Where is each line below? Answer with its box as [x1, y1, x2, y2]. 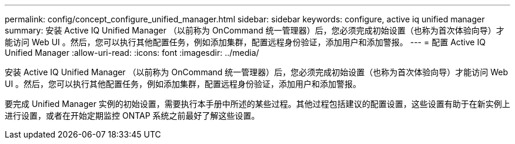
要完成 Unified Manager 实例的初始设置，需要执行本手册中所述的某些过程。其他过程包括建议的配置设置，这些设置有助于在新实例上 [5, 99, 510, 109]
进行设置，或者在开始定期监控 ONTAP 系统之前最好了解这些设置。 [5, 110, 260, 120]
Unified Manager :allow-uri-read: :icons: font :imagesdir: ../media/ [5, 48, 259, 58]
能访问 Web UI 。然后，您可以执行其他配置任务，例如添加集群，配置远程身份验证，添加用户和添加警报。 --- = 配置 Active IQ [5, 37, 486, 47]
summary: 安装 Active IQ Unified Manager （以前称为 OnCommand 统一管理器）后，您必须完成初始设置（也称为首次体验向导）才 [5, 25, 504, 35]
